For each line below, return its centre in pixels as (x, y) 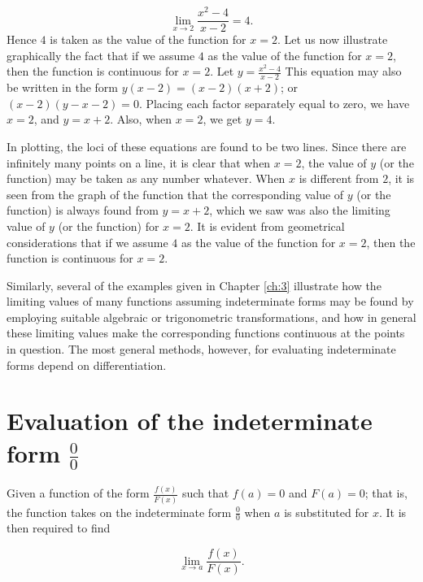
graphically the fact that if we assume (101, 55)
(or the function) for (109, 226)
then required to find (59, 528)
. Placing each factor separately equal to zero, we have (274, 103)
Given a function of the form (78, 493)
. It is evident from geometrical (267, 226)
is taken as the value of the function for (148, 39)
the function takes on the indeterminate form (119, 512)
